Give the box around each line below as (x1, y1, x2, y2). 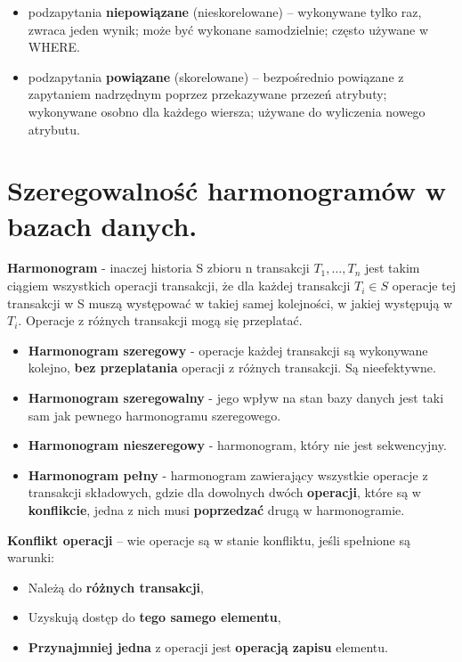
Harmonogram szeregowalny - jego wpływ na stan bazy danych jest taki (28, 388, 444, 407)
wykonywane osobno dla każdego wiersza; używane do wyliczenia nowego (28, 102, 426, 120)
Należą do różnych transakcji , (28, 577, 204, 596)
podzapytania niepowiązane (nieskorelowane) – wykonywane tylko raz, (28, 3, 422, 20)
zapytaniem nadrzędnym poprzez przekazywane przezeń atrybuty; (28, 85, 387, 103)
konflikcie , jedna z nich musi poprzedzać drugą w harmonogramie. (28, 501, 405, 519)
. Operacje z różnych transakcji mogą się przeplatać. (18, 311, 303, 330)
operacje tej (392, 276, 456, 295)
